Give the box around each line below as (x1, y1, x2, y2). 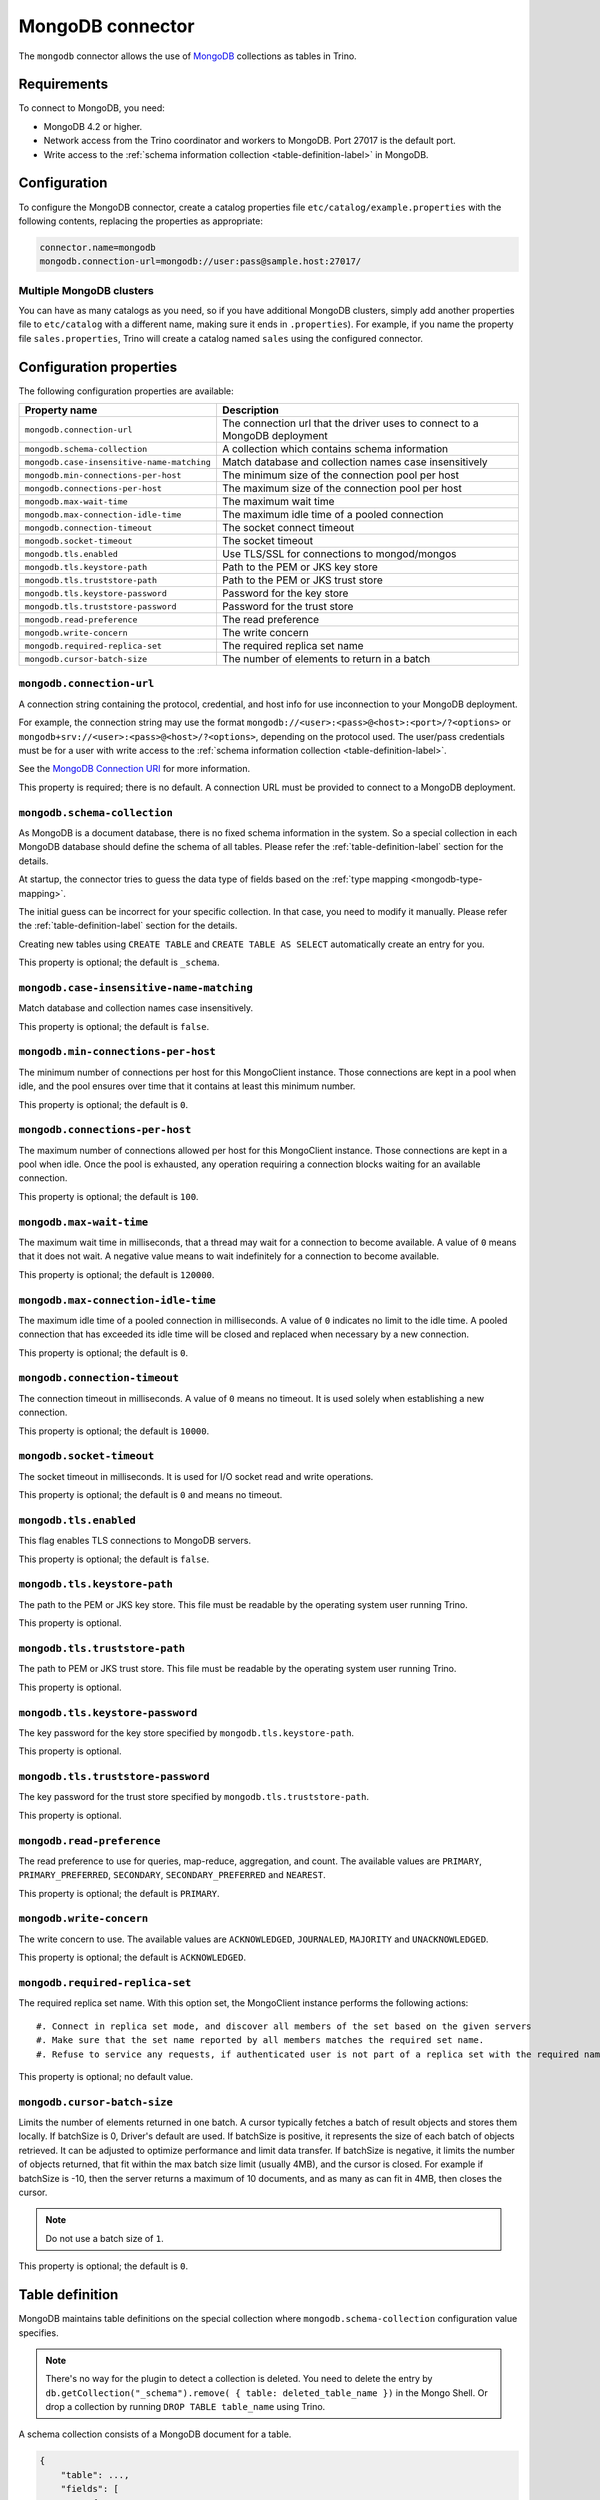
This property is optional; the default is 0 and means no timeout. (18, 1489, 283, 1501)
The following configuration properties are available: (18, 385, 234, 397)
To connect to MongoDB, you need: (18, 102, 165, 114)
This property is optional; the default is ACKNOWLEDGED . (18, 1951, 247, 1964)
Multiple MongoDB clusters (18, 283, 155, 297)
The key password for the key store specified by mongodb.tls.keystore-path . (18, 1726, 355, 1739)
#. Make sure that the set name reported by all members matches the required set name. (36, 2035, 485, 2046)
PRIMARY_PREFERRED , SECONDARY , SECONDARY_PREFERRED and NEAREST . (18, 1869, 326, 1881)
